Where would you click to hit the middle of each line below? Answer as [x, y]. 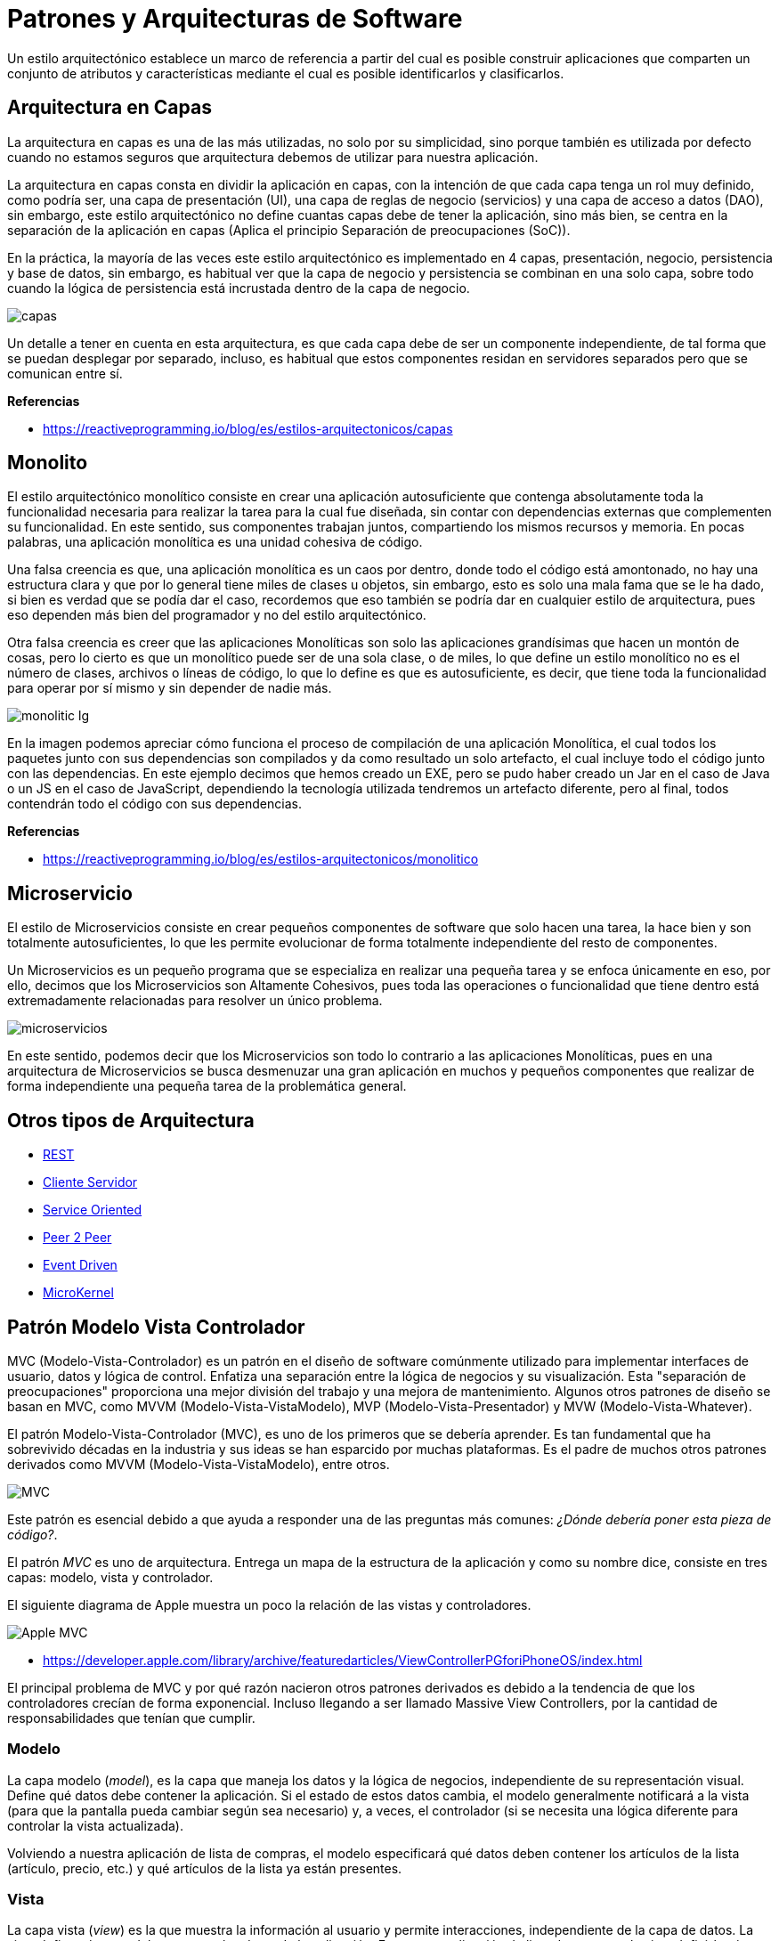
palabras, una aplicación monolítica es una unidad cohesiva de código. [215, 542]
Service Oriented [93, 1210]
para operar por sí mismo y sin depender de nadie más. [170, 688]
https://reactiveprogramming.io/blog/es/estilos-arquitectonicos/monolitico [261, 859]
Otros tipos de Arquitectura [131, 1120]
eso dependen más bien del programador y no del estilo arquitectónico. [217, 615]
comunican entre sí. [65, 373]
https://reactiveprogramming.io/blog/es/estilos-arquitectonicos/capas [248, 428]
